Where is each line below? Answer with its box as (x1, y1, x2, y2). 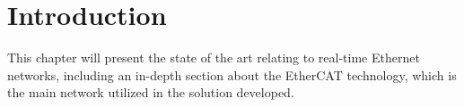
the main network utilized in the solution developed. (7, 83, 294, 102)
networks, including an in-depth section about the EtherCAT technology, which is (7, 65, 457, 84)
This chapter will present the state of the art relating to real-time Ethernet (7, 48, 420, 67)
